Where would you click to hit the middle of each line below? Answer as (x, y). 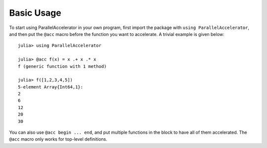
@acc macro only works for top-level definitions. (58, 139)
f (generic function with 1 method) (62, 66)
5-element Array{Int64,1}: (51, 87)
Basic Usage (35, 13)
